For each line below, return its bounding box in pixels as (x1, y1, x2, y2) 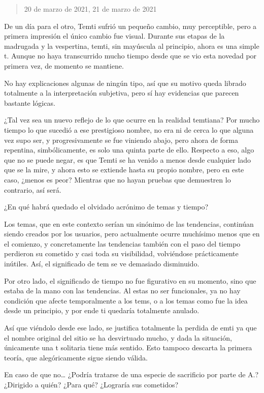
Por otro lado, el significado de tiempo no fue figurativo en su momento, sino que (4, 275, 256, 286)
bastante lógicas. (4, 97, 55, 108)
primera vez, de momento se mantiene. (4, 60, 124, 71)
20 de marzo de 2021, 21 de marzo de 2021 (24, 4, 157, 14)
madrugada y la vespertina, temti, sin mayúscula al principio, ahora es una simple (4, 40, 259, 51)
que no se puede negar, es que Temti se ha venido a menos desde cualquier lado (4, 154, 251, 165)
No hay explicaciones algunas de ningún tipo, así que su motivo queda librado (4, 77, 246, 88)
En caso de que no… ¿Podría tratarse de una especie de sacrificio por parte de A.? (4, 369, 259, 380)
